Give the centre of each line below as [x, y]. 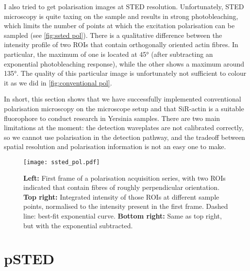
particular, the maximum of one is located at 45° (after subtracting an [108, 54]
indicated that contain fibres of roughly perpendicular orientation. [122, 187]
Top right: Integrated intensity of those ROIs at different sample [121, 196]
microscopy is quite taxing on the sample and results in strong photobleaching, [121, 16]
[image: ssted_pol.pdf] [62, 162]
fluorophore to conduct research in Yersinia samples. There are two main [112, 118]
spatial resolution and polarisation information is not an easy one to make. [115, 146]
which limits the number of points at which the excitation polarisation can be [119, 25]
